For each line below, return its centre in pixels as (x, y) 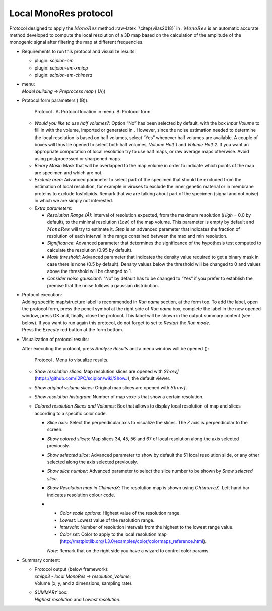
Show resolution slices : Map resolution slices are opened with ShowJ (107, 371)
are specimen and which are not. (69, 173)
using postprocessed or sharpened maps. (78, 158)
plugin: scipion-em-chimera (63, 75)
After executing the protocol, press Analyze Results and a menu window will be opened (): (115, 348)
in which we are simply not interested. (74, 201)
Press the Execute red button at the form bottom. (73, 330)
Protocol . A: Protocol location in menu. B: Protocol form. (93, 112)
